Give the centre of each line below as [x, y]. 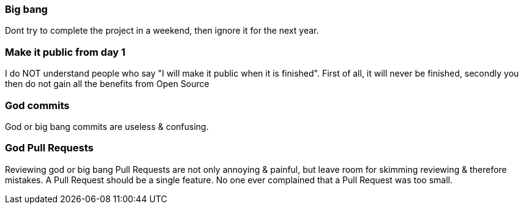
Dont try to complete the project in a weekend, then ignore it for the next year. [162, 31]
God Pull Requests [49, 148]
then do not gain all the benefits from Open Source [107, 84]
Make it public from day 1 [65, 52]
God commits [37, 105]
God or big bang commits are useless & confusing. [107, 126]
